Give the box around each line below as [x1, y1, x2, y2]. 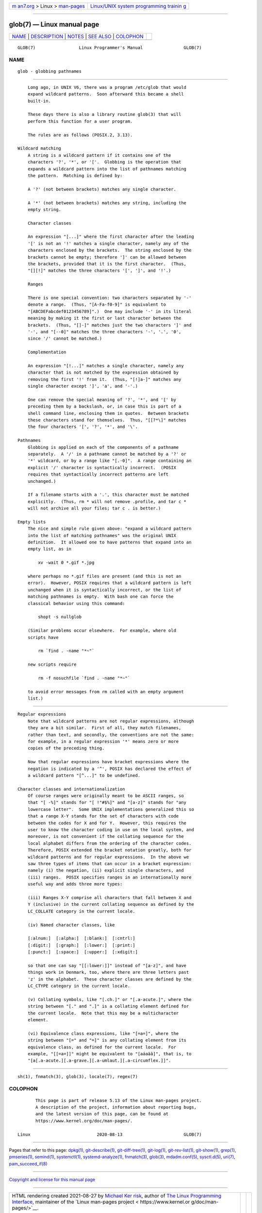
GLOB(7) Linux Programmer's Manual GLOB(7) [17, 45, 202, 50]
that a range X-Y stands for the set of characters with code [27, 813, 179, 819]
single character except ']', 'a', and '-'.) [27, 383, 138, 389]
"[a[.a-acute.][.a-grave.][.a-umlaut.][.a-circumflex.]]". [27, 1058, 171, 1064]
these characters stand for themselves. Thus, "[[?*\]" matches [27, 417, 187, 423]
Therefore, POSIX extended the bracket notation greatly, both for [27, 847, 192, 853]
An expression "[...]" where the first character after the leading [27, 234, 194, 240]
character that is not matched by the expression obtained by [27, 370, 179, 376]
